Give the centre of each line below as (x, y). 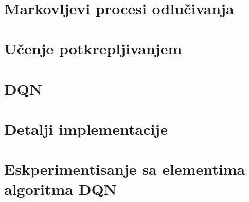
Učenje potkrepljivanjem (93, 48)
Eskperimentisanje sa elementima (125, 169)
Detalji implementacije (86, 128)
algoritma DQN (60, 189)
